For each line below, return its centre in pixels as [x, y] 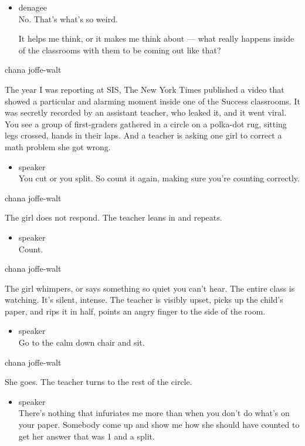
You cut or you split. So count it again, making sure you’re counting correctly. [159, 178]
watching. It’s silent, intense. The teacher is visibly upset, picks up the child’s [144, 300]
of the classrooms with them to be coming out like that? [120, 50]
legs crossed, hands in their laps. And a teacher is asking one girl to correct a [143, 135]
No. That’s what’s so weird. [68, 18]
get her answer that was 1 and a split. [87, 436]
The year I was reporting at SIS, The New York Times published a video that [145, 89]
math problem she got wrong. [58, 146]
